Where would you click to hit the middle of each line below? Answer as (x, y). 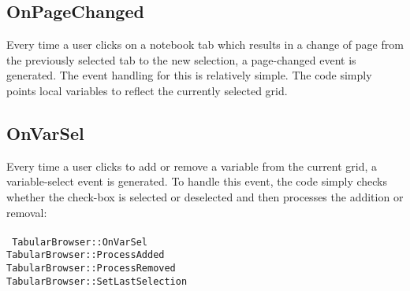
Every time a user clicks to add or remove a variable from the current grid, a (192, 166)
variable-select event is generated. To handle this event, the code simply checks (197, 181)
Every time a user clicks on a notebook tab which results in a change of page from (205, 44)
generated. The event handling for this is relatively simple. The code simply (189, 75)
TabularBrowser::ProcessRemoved (91, 269)
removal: (27, 212)
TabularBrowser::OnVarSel (80, 242)
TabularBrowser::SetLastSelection (97, 281)
